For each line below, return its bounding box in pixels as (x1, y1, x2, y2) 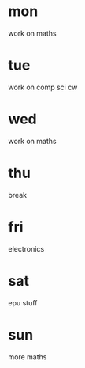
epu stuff (8, 298, 38, 307)
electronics (8, 244, 45, 253)
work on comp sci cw (8, 82, 78, 92)
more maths (8, 351, 47, 362)
